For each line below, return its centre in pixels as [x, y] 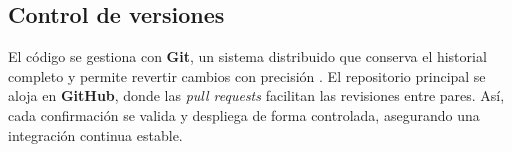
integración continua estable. [95, 134]
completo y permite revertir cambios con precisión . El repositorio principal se [247, 75]
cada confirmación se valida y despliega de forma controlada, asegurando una [244, 114]
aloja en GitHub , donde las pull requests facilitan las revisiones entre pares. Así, [256, 95]
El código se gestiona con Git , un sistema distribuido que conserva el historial [247, 56]
